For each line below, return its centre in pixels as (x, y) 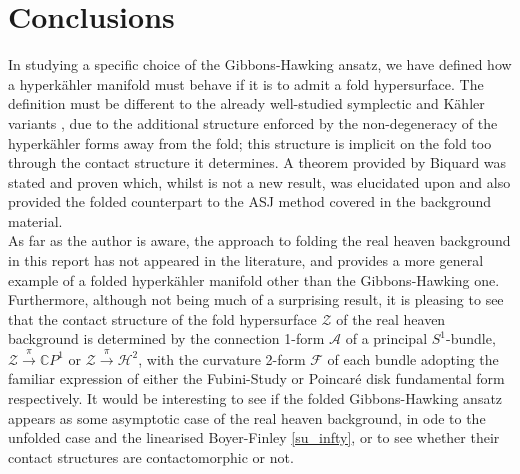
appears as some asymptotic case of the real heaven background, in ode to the (247, 417)
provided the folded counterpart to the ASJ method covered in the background (250, 201)
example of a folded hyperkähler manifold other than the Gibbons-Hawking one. (254, 279)
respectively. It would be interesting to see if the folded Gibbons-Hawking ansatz (255, 398)
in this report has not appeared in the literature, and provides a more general (246, 260)
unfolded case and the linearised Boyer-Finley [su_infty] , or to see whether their (254, 437)
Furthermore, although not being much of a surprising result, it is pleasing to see (256, 299)
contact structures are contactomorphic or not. (151, 456)
